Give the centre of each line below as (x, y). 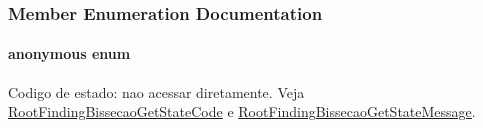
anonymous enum (69, 53)
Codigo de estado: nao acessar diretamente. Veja (156, 91)
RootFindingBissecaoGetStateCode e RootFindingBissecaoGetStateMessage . (242, 111)
